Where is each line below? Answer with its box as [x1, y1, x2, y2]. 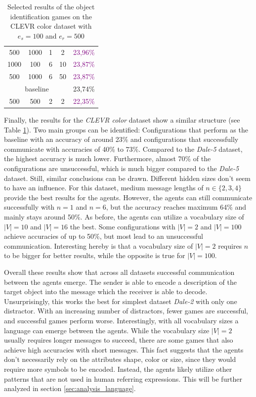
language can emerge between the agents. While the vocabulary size [4, 325, 210, 335]
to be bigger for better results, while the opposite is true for [4, 250, 185, 261]
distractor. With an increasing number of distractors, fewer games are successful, [4, 306, 249, 316]
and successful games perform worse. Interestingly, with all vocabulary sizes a [4, 315, 239, 325]
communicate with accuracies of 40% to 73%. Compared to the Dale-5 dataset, [4, 143, 243, 154]
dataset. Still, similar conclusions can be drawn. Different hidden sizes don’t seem [4, 173, 251, 183]
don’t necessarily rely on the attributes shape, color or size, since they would [4, 354, 236, 364]
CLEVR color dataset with [10, 21, 92, 31]
